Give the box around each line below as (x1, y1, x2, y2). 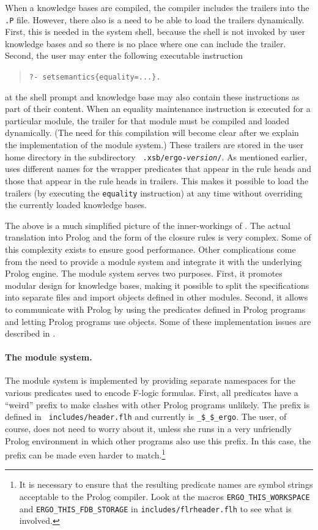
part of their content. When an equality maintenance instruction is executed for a (5, 102, 311, 115)
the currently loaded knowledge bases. (5, 198, 147, 211)
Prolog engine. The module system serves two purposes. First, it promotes (5, 267, 283, 280)
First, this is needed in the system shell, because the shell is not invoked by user (5, 25, 305, 38)
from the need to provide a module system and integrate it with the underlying (5, 255, 302, 267)
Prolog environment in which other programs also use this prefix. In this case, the (5, 434, 311, 447)
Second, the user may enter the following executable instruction (5, 49, 243, 62)
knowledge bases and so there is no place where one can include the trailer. (5, 37, 286, 50)
